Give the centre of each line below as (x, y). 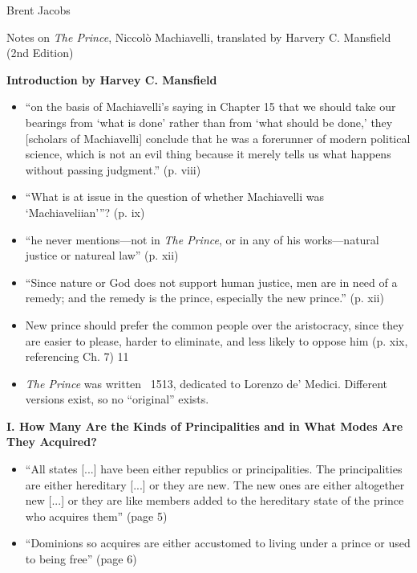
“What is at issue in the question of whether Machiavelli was (174, 196)
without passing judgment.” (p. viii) (113, 169)
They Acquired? (52, 442)
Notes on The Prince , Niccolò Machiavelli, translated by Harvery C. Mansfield (199, 37)
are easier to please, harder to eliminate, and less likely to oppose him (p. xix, (217, 340)
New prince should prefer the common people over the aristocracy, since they (215, 324)
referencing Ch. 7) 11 (77, 356)
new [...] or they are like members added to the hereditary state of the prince (215, 500)
